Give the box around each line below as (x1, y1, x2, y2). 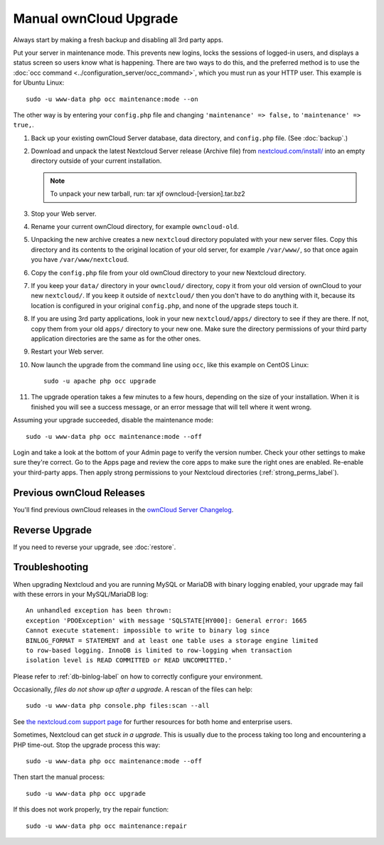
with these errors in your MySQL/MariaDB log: (13, 590, 149, 598)
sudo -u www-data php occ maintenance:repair (26, 822, 188, 830)
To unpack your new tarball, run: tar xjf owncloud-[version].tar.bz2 (50, 189, 245, 198)
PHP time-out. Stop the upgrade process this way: (13, 740, 161, 749)
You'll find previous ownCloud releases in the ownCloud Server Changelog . (13, 505, 234, 514)
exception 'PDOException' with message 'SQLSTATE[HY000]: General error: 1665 (26, 616, 307, 625)
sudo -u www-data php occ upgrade (26, 790, 146, 797)
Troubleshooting (13, 561, 89, 573)
